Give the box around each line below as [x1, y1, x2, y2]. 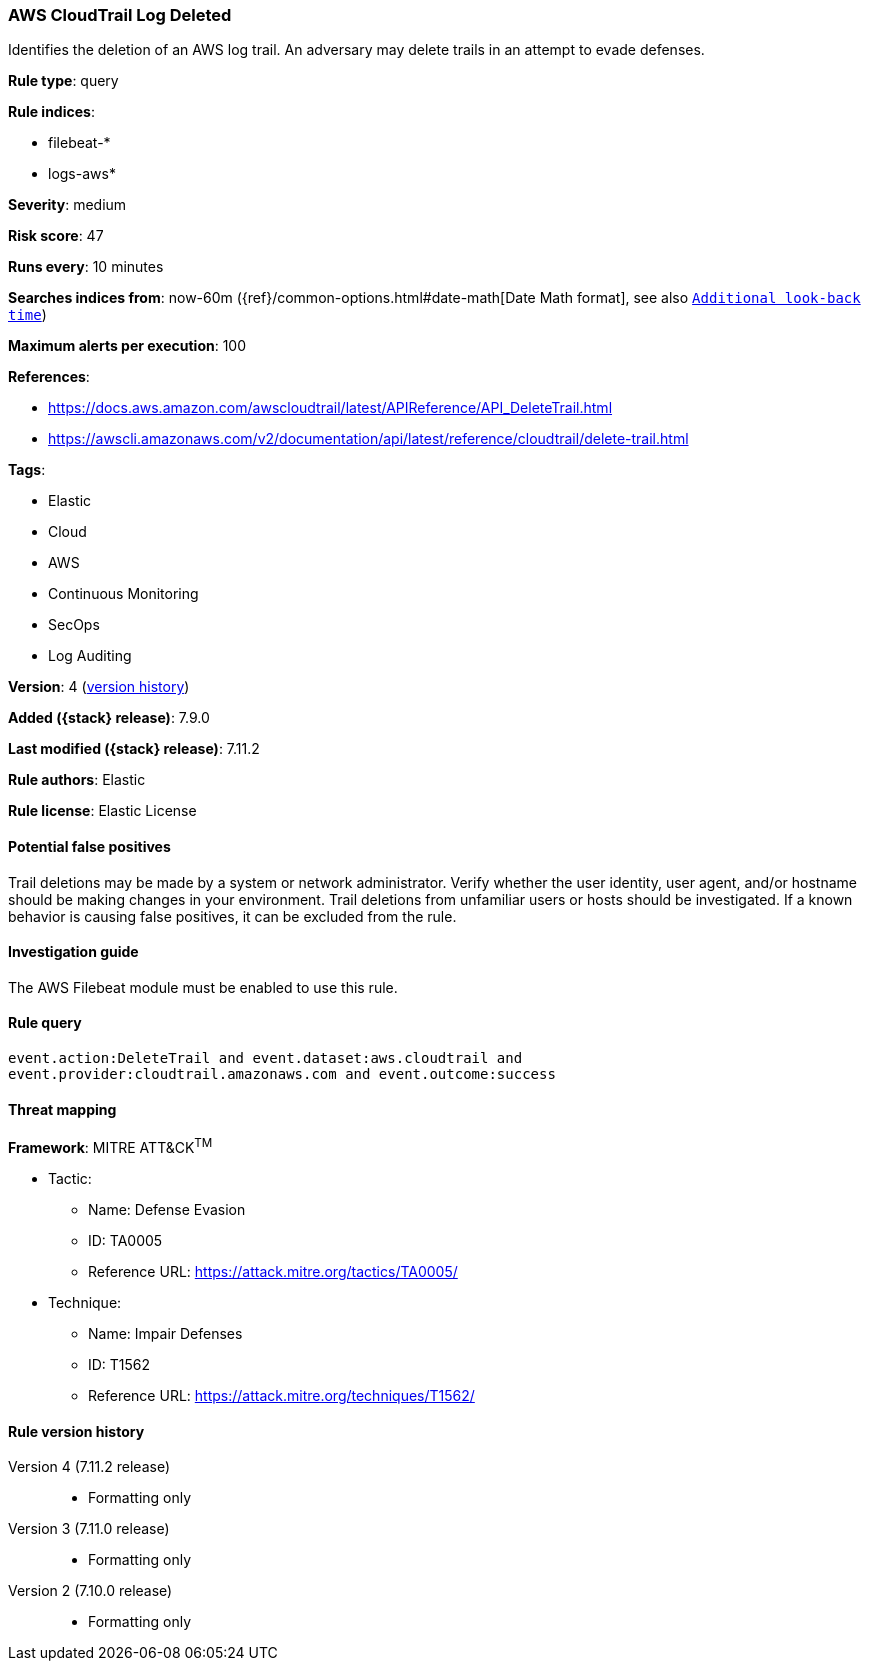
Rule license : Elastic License [8, 802, 197, 820]
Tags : [8, 461, 46, 479]
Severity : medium [8, 196, 127, 214]
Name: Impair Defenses [88, 1324, 243, 1342]
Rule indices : [8, 103, 95, 121]
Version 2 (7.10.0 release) [8, 1582, 173, 1600]
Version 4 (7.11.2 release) [8, 1458, 170, 1476]
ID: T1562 [88, 1355, 151, 1373]
